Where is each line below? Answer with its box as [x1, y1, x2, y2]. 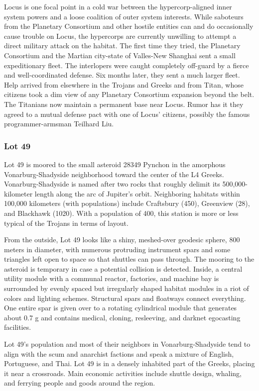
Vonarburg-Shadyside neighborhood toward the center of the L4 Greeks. [4, 169, 224, 179]
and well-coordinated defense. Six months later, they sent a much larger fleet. [4, 70, 240, 80]
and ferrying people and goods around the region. [4, 378, 155, 388]
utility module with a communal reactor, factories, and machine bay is [4, 273, 219, 284]
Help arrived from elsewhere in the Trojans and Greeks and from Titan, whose [4, 79, 244, 90]
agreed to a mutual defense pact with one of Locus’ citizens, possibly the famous [4, 108, 250, 119]
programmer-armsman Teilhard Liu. [4, 118, 114, 129]
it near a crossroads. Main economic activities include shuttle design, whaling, [4, 368, 242, 378]
